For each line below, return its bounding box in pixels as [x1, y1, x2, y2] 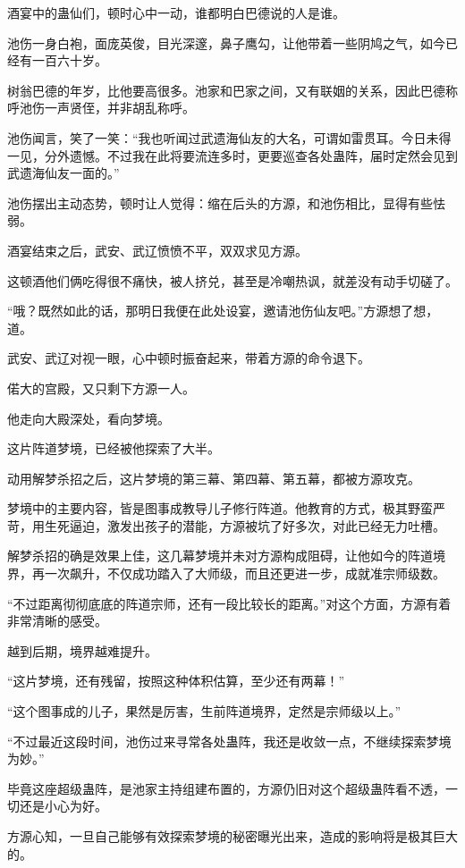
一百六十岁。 [31, 51, 107, 70]
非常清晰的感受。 [7, 611, 107, 630]
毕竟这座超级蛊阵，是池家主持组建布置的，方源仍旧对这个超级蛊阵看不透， [7, 779, 445, 797]
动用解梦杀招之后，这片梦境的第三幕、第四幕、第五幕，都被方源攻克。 [7, 468, 420, 487]
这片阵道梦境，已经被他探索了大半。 [7, 439, 220, 458]
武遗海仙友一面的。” [7, 164, 120, 182]
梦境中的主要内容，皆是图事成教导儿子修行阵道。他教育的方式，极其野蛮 [7, 499, 433, 518]
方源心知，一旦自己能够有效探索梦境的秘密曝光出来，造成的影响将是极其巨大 [7, 827, 458, 845]
